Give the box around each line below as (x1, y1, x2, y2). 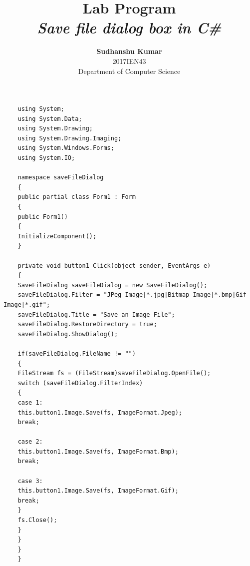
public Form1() (17, 213, 68, 220)
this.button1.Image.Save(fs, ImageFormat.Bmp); (17, 448, 179, 455)
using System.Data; (17, 115, 82, 122)
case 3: (17, 477, 43, 485)
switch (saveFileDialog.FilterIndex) (17, 379, 143, 387)
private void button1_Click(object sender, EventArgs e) (17, 262, 211, 269)
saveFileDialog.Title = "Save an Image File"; (17, 311, 175, 318)
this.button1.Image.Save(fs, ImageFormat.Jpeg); (17, 409, 182, 416)
